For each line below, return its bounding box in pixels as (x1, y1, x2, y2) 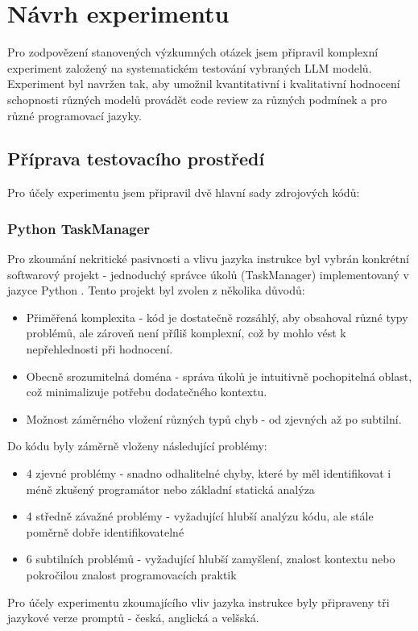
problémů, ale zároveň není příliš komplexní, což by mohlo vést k (26, 324, 346, 341)
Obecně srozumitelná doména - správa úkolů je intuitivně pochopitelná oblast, (26, 367, 412, 384)
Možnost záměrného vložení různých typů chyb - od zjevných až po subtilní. (26, 410, 402, 427)
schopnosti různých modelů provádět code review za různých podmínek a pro (7, 90, 387, 107)
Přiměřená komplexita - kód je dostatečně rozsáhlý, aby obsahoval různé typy (26, 308, 408, 325)
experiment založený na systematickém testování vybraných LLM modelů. (7, 59, 372, 76)
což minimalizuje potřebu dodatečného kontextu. (26, 383, 267, 400)
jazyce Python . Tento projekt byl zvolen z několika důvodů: (7, 282, 305, 299)
